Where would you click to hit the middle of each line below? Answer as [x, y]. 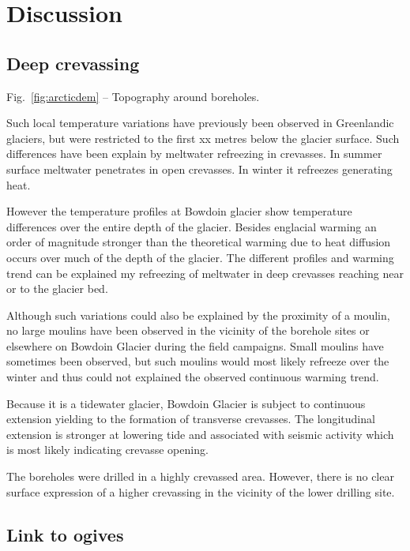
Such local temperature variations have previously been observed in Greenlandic [200, 123]
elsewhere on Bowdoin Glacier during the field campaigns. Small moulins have [195, 345]
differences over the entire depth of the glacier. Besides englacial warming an [192, 226]
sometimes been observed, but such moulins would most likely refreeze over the [198, 361]
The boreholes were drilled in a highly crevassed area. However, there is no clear [200, 476]
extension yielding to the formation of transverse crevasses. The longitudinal [191, 419]
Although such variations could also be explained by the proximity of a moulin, [198, 315]
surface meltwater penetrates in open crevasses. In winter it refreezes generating [199, 169]
